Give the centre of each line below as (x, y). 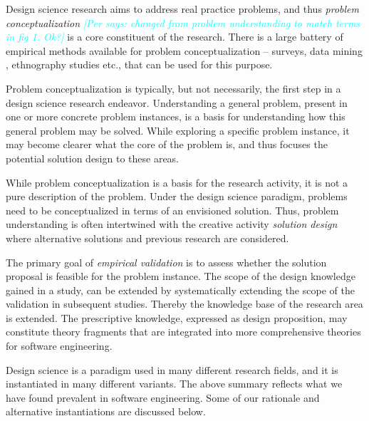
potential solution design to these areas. (93, 158)
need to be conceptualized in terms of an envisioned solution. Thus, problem (172, 210)
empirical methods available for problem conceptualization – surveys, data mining (184, 50)
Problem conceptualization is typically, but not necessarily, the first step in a (173, 88)
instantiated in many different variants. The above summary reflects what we (174, 384)
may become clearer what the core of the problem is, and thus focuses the (167, 144)
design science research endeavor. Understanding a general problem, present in (177, 102)
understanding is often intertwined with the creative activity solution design (172, 224)
